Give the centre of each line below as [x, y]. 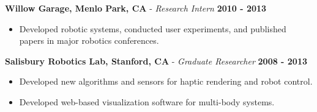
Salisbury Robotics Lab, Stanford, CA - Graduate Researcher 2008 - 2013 [156, 61]
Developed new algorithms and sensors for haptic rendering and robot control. [166, 81]
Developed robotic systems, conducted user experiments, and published [153, 28]
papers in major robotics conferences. [89, 40]
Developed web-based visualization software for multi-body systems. [147, 101]
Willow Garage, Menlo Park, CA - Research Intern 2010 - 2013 [136, 8]
